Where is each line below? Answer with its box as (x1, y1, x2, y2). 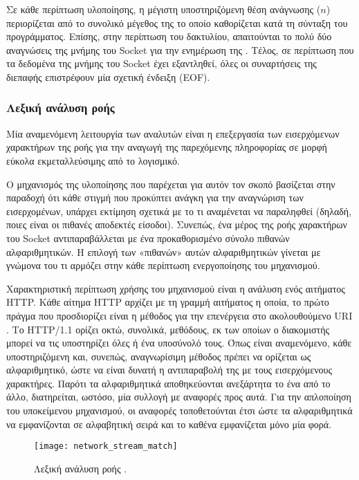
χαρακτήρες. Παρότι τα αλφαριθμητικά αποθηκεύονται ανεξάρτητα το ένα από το (6, 376, 331, 390)
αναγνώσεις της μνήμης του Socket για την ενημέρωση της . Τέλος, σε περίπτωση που (6, 42, 354, 57)
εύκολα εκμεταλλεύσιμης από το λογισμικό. (6, 153, 180, 167)
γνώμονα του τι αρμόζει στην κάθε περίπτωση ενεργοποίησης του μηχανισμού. (6, 258, 320, 273)
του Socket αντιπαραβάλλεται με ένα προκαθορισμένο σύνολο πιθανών (6, 230, 290, 245)
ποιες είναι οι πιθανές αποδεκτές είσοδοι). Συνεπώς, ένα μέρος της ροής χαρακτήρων (6, 217, 347, 232)
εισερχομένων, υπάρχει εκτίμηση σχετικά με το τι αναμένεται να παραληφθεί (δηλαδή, (6, 203, 352, 218)
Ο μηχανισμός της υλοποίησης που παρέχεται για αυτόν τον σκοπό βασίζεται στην (6, 176, 335, 191)
